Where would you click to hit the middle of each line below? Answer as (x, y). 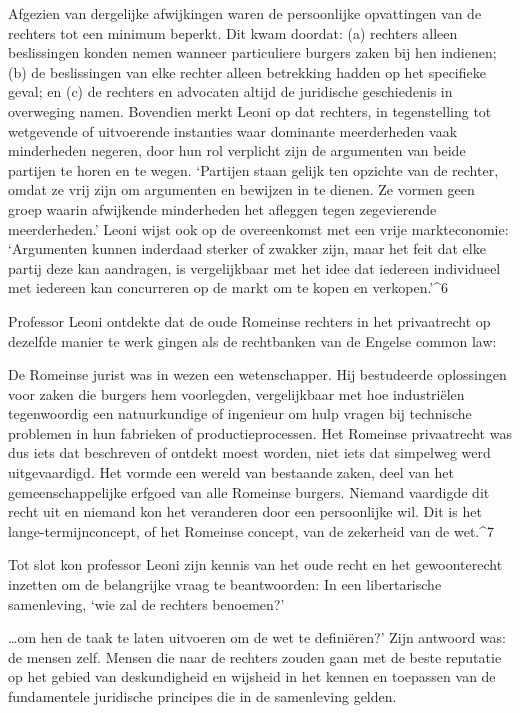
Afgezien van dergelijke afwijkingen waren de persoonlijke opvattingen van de (245, 13)
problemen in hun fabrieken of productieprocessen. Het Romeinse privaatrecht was (260, 432)
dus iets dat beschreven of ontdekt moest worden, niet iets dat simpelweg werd (249, 452)
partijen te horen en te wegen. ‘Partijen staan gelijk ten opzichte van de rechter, (253, 169)
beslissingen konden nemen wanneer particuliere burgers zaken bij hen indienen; (252, 52)
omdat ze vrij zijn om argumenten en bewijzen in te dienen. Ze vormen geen (241, 189)
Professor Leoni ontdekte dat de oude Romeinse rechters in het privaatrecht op (249, 320)
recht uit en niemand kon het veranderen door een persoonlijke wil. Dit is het (245, 511)
